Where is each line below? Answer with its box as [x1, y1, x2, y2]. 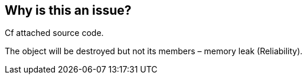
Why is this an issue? [5, 3, 132, 18]
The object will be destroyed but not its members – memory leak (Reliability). [5, 46, 303, 57]
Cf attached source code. [5, 28, 104, 38]
